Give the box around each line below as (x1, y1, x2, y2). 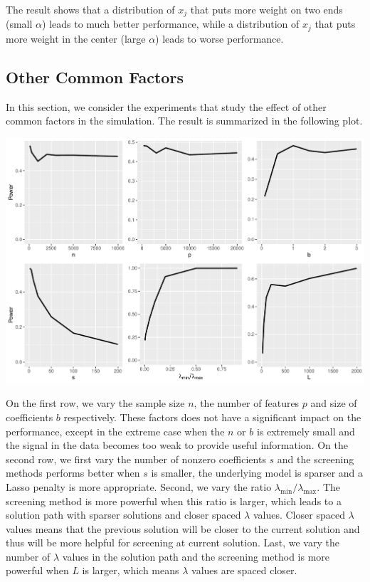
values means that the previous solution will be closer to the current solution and (6, 521, 360, 536)
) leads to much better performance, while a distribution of (42, 16, 300, 31)
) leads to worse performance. (155, 31, 284, 46)
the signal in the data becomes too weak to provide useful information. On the (6, 438, 348, 453)
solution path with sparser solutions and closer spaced (6, 507, 241, 522)
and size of (310, 396, 357, 411)
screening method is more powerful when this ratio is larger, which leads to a (6, 493, 342, 508)
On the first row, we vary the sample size (6, 396, 185, 411)
